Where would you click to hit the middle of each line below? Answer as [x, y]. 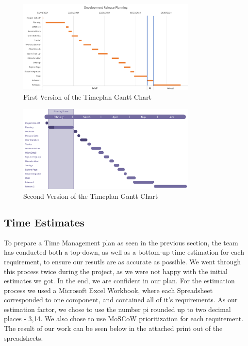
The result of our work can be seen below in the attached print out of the [113, 328]
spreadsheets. [24, 337]
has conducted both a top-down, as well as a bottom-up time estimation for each [124, 252]
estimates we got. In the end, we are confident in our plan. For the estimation [119, 281]
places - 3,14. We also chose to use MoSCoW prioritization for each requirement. [124, 319]
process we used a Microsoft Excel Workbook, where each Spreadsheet [108, 290]
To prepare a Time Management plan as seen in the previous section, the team [121, 242]
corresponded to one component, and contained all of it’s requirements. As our [121, 300]
